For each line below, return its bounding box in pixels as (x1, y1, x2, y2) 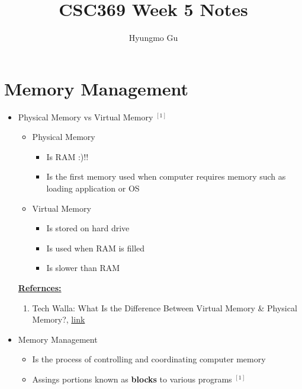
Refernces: (18, 282, 62, 294)
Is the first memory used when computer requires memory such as (46, 170, 286, 183)
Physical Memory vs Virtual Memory (18, 110, 153, 123)
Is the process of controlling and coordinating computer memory (32, 353, 266, 365)
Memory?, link (32, 313, 85, 326)
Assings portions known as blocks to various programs (32, 372, 232, 385)
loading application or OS (46, 182, 140, 194)
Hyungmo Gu (128, 31, 178, 44)
